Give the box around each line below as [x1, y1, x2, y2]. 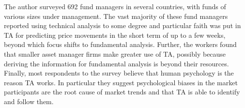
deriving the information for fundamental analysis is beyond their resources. [4, 58, 229, 68]
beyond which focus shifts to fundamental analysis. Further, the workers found [4, 39, 237, 49]
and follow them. [4, 96, 54, 106]
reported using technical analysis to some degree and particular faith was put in [4, 20, 241, 31]
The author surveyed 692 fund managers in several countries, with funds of [4, 1, 226, 11]
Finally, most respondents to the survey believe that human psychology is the [4, 68, 234, 78]
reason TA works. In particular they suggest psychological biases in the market [4, 77, 238, 87]
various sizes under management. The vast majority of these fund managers [4, 11, 228, 21]
